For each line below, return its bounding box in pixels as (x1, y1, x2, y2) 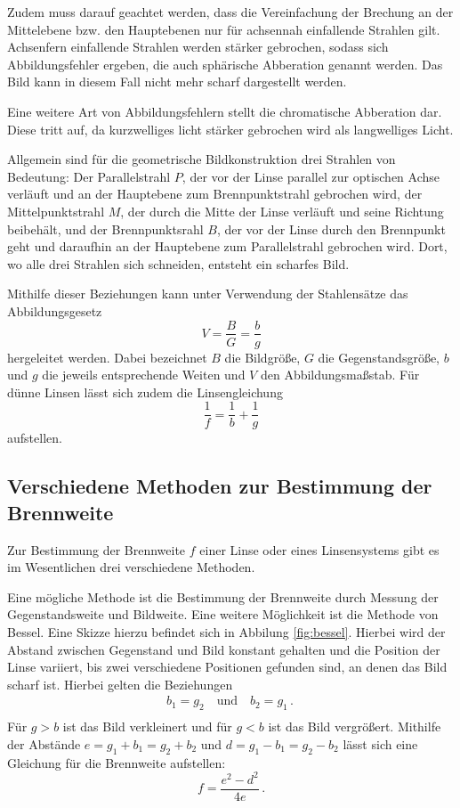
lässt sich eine (343, 734, 418, 753)
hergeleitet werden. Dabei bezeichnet (7, 347, 207, 366)
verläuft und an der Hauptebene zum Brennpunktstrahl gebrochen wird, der (7, 184, 423, 203)
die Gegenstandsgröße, (318, 347, 440, 366)
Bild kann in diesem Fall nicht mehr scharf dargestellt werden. (7, 72, 347, 91)
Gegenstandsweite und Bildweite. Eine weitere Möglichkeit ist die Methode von (7, 605, 439, 624)
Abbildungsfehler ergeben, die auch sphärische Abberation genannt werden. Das (7, 54, 443, 73)
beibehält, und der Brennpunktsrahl (7, 219, 204, 238)
